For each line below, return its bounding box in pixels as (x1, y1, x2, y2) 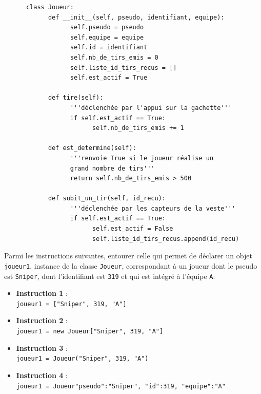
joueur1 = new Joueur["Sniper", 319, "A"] (16, 328, 164, 335)
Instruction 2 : (16, 315, 68, 326)
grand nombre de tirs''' (70, 164, 155, 172)
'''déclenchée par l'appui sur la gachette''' (70, 104, 232, 111)
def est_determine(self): (48, 144, 136, 152)
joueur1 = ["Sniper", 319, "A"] (16, 300, 127, 308)
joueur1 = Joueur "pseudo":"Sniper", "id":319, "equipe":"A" (16, 382, 226, 390)
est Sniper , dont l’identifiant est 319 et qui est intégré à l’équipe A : (4, 270, 215, 281)
